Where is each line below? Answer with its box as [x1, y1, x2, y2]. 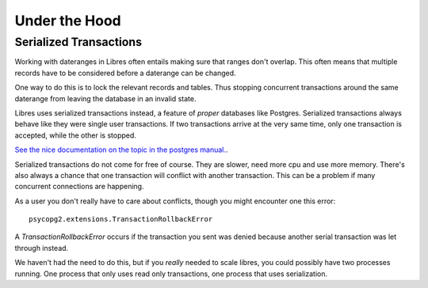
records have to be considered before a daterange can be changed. [14, 68, 237, 78]
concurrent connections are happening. [14, 182, 144, 191]
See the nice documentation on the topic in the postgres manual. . [14, 145, 228, 154]
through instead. [14, 243, 69, 252]
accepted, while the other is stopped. [14, 131, 136, 140]
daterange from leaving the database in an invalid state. [14, 93, 197, 103]
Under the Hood [14, 12, 122, 29]
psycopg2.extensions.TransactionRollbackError [29, 214, 213, 224]
